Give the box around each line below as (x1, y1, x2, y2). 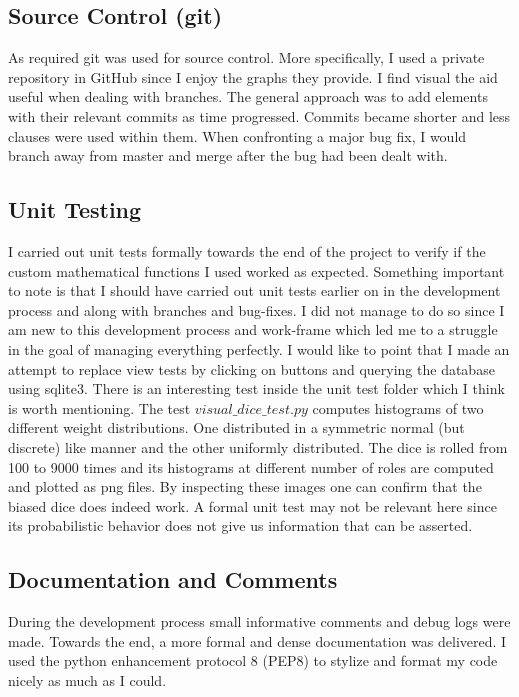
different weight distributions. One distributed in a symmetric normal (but (8, 417, 465, 438)
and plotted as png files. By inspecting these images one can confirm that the (8, 476, 482, 497)
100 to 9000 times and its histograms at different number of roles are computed (8, 456, 494, 477)
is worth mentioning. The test (8, 397, 191, 418)
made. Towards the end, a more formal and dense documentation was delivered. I (8, 630, 507, 651)
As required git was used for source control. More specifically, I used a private (8, 47, 485, 68)
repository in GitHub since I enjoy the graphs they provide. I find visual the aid (8, 66, 498, 87)
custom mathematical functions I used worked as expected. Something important (8, 260, 505, 281)
